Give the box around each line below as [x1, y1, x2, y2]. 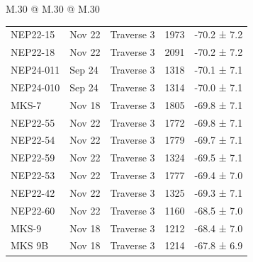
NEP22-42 [11, 185, 55, 200]
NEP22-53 [11, 168, 55, 183]
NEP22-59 [11, 150, 55, 165]
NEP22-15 [11, 27, 55, 42]
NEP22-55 [11, 115, 55, 130]
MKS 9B [11, 238, 49, 253]
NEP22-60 [11, 203, 55, 217]
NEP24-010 [11, 79, 60, 94]
